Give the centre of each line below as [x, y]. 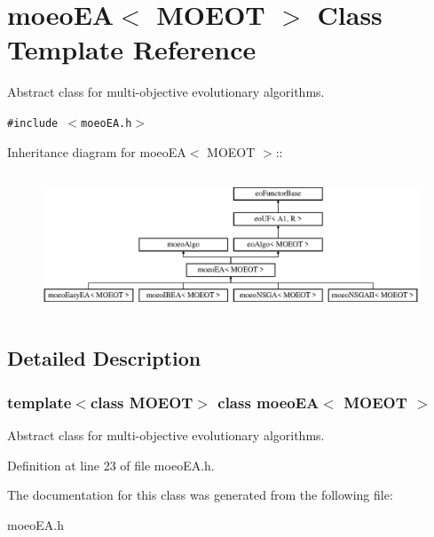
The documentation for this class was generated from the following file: [200, 495]
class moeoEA [268, 402]
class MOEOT [142, 402]
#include [33, 123]
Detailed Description [104, 358]
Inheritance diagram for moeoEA [97, 151]
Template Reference [132, 49]
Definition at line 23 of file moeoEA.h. [111, 465]
